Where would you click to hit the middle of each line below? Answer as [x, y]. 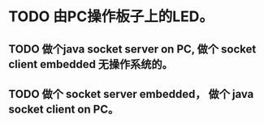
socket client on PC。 [64, 109]
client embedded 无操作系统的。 [91, 64]
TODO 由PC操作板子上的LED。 [111, 17]
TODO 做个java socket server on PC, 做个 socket [132, 49]
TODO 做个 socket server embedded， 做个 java [131, 94]
